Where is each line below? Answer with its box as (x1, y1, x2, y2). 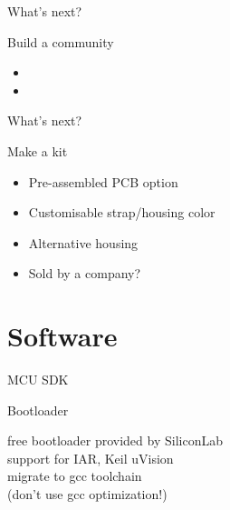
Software (7, 317, 118, 355)
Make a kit (7, 141, 68, 160)
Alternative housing (28, 233, 139, 252)
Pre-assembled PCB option (28, 172, 178, 191)
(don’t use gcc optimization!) (7, 485, 168, 504)
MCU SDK (7, 370, 69, 389)
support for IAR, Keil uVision (7, 448, 174, 467)
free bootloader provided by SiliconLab (7, 431, 223, 450)
